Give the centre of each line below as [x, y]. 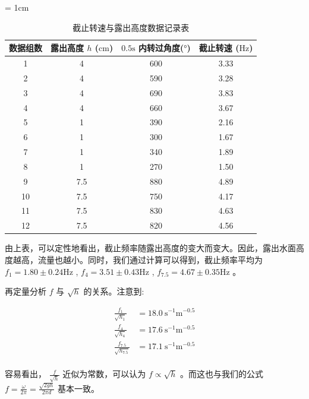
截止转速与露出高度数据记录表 [131, 27]
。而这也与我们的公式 [222, 374]
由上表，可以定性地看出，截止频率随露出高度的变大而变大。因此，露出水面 [150, 248]
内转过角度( [161, 48]
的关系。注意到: [114, 291]
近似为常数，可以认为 [104, 374]
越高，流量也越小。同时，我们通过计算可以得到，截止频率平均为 [138, 259]
